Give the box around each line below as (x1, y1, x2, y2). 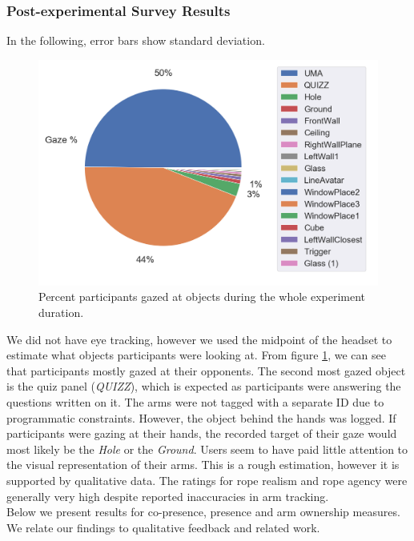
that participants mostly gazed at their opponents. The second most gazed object (6, 362, 406, 379)
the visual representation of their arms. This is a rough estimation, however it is (6, 456, 400, 473)
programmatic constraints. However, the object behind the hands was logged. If (6, 409, 396, 426)
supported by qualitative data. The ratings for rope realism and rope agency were (6, 471, 408, 488)
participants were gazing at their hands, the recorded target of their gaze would (6, 425, 397, 442)
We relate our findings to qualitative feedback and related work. (6, 519, 320, 535)
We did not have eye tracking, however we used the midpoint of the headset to (6, 331, 392, 347)
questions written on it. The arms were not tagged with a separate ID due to (6, 393, 384, 410)
